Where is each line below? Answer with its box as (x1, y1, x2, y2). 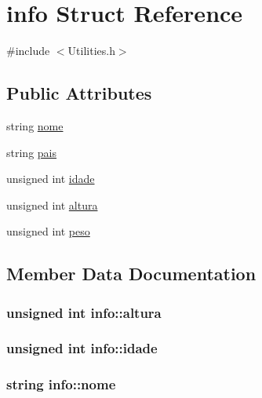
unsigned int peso (6, 223, 90, 239)
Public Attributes (6, 81, 152, 105)
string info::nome (6, 374, 116, 394)
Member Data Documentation (6, 261, 257, 286)
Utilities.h (67, 42, 115, 59)
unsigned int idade (6, 170, 95, 187)
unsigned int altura (6, 196, 98, 213)
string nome (6, 117, 64, 133)
